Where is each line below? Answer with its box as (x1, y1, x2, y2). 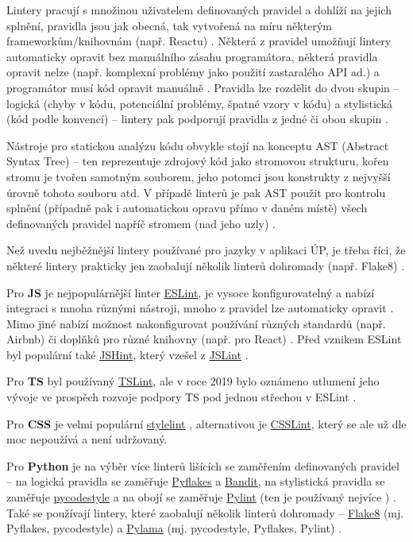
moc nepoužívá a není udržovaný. (6, 431, 168, 447)
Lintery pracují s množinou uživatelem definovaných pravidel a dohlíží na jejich (6, 2, 392, 17)
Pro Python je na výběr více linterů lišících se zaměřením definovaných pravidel (6, 457, 399, 474)
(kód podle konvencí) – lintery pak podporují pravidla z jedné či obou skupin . (6, 110, 388, 127)
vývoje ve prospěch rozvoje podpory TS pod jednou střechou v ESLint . (6, 389, 357, 405)
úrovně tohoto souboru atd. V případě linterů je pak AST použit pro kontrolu (6, 184, 386, 200)
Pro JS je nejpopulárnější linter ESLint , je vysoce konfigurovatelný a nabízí (6, 284, 375, 300)
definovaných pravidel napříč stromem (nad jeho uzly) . (6, 215, 276, 231)
